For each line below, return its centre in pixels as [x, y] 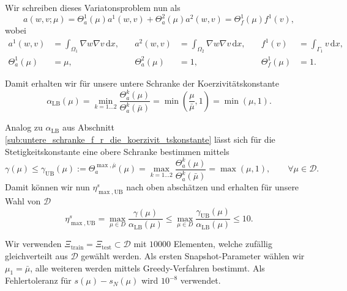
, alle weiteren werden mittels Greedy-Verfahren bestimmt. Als [147, 268]
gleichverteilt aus [36, 255]
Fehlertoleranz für [38, 280]
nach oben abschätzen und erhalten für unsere [213, 187]
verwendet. [200, 280]
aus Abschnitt [88, 127]
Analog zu [24, 127]
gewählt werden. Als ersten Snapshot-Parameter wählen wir [193, 255]
